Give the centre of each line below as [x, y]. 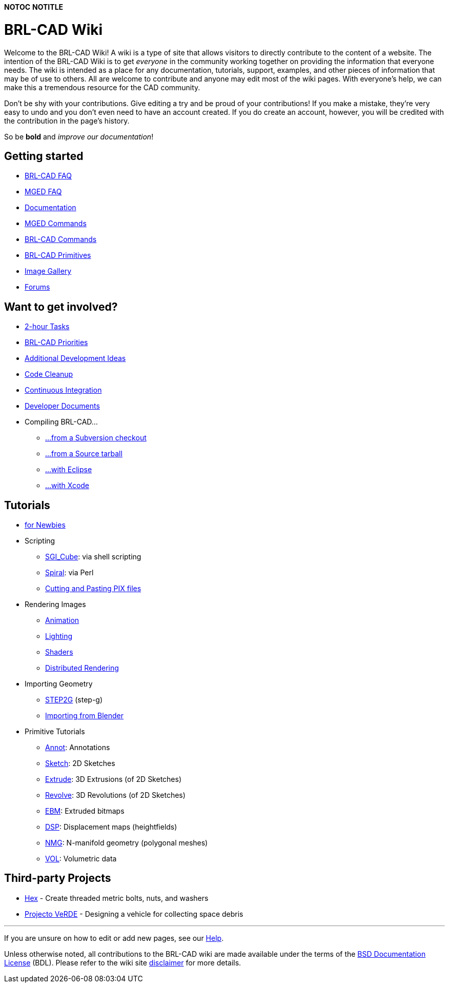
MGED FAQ [43, 192]
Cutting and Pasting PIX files [93, 589]
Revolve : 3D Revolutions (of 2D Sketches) [115, 795]
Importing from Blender [85, 716]
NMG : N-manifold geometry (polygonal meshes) [127, 843]
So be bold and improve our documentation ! [79, 136]
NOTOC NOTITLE [34, 7]
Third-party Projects [58, 878]
